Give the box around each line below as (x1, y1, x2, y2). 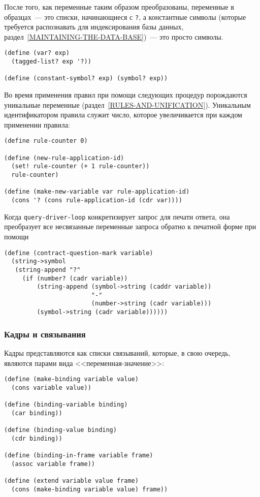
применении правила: (4, 119, 70, 130)
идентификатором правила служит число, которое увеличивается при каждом (4, 109, 242, 120)
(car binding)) (11, 409, 62, 417)
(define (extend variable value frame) (4, 477, 139, 485)
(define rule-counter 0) (4, 137, 88, 145)
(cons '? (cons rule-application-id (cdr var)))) (11, 197, 182, 204)
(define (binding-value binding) (4, 426, 117, 434)
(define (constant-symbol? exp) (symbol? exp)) (4, 75, 168, 82)
